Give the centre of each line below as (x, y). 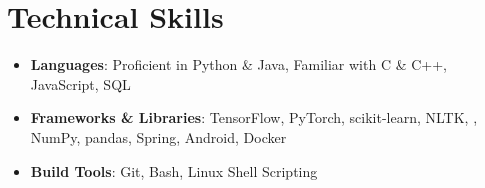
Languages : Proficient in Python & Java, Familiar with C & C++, (238, 64)
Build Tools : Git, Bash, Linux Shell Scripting (174, 170)
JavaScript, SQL (80, 83)
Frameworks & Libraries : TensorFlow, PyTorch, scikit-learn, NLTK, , (254, 117)
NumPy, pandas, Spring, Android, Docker (158, 136)
